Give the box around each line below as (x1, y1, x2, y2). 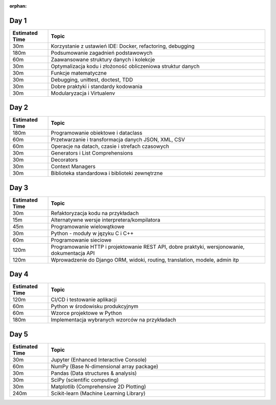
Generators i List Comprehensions (51, 150, 133, 157)
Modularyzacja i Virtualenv (51, 90, 115, 97)
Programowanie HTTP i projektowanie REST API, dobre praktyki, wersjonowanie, (51, 243, 245, 250)
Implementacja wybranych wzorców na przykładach (51, 316, 176, 324)
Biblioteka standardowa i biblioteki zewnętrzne (51, 169, 163, 177)
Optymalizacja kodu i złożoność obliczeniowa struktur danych (51, 62, 200, 70)
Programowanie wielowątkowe (51, 223, 125, 230)
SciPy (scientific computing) (51, 376, 119, 383)
